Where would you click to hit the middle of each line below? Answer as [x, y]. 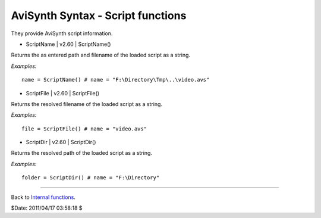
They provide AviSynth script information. [62, 33]
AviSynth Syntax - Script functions [99, 15]
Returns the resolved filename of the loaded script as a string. [87, 104]
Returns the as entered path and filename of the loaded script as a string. [100, 55]
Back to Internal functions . [43, 197]
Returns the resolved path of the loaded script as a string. [82, 153]
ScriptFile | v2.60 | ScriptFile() [63, 93]
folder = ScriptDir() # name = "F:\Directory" [91, 178]
